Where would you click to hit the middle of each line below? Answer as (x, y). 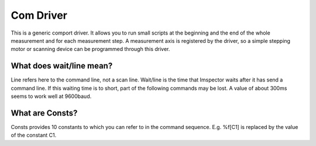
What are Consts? (44, 113)
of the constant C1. (34, 135)
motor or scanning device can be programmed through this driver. (90, 49)
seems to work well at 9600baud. (51, 96)
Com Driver (39, 15)
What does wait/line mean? (62, 66)
